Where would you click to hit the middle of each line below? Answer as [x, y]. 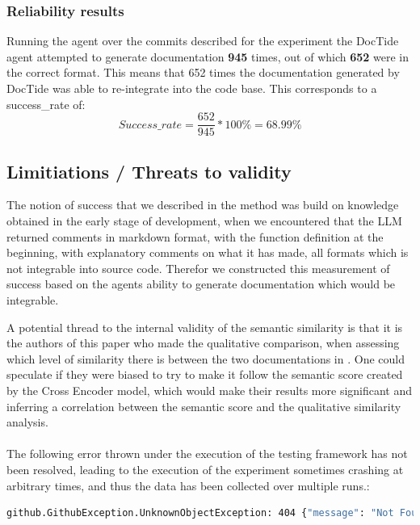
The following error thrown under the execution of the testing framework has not [207, 454]
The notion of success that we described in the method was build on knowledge [203, 205]
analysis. [27, 422]
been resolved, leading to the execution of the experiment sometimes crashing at [205, 469]
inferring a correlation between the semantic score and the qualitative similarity [204, 406]
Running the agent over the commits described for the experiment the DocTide [203, 41]
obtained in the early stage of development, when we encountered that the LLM [204, 221]
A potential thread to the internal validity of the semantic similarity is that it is [205, 327]
